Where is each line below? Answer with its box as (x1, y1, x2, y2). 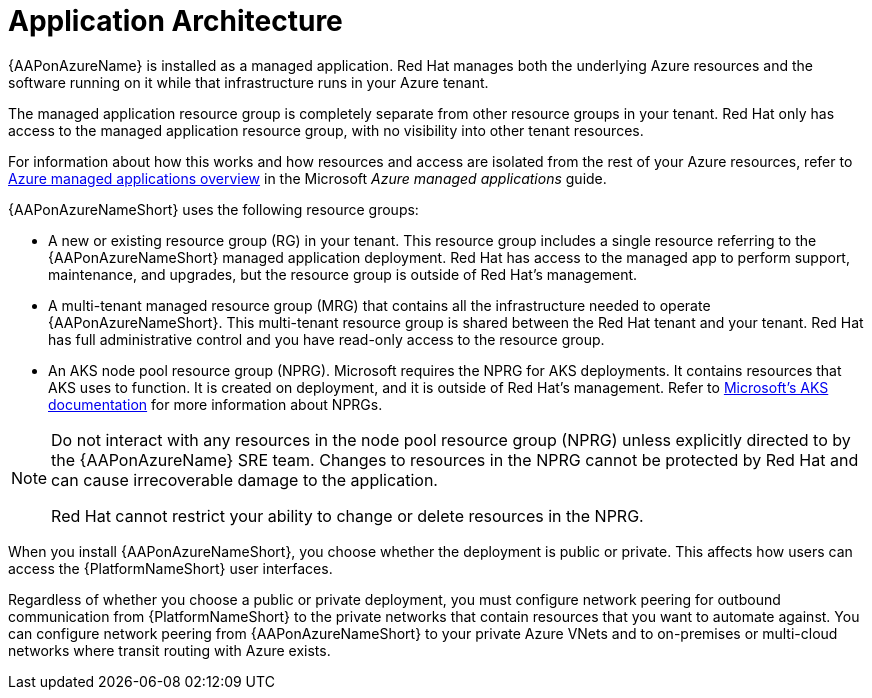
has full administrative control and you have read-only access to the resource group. (48, 330, 605, 348)
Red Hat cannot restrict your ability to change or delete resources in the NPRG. (51, 505, 644, 526)
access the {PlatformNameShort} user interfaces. (8, 559, 333, 577)
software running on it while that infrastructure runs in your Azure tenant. (8, 73, 489, 91)
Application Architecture (8, 4, 343, 38)
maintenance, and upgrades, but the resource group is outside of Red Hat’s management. (48, 265, 638, 283)
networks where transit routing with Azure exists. (8, 641, 331, 659)
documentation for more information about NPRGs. (48, 395, 383, 413)
